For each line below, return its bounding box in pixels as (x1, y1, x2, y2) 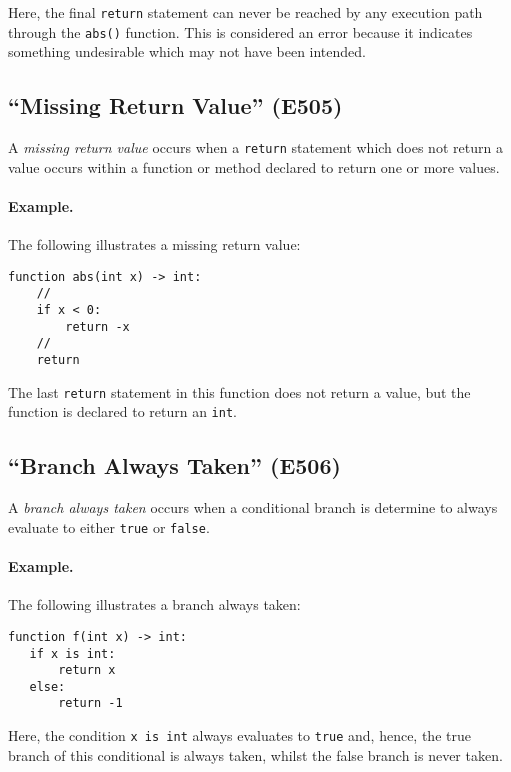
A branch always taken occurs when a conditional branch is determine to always (8, 497, 498, 518)
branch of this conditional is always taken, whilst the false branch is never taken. (8, 744, 503, 765)
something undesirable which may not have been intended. (8, 41, 366, 62)
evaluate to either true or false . (8, 516, 210, 537)
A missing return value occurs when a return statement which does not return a (8, 137, 503, 158)
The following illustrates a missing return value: (8, 234, 301, 255)
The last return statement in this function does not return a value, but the (8, 381, 471, 402)
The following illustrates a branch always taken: (8, 594, 301, 615)
